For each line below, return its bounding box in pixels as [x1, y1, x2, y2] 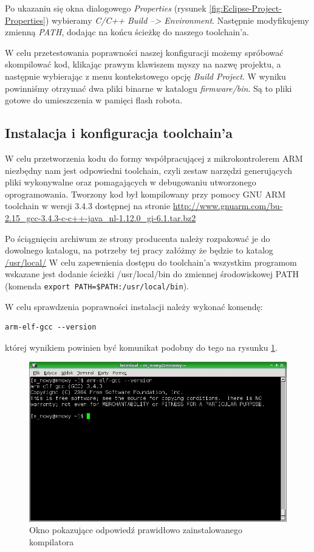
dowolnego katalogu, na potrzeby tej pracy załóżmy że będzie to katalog [5, 244, 273, 257]
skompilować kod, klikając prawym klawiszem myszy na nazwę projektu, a [5, 58, 281, 71]
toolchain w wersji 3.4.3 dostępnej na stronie [5, 199, 171, 212]
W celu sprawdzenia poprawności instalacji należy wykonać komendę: [5, 300, 263, 312]
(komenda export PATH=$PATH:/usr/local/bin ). [5, 279, 189, 292]
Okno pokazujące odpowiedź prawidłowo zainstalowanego [29, 523, 242, 536]
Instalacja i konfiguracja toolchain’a [5, 123, 233, 142]
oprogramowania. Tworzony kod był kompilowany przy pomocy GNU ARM [5, 187, 286, 200]
